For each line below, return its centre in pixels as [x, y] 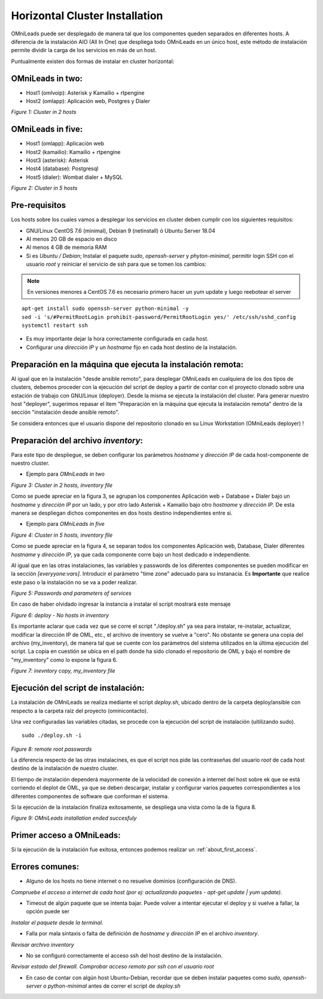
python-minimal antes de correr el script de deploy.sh [114, 986]
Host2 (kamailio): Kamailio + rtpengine [73, 152]
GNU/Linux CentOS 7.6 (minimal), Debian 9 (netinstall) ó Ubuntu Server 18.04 [121, 230]
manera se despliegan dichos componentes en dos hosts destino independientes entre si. [122, 513]
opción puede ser [48, 911]
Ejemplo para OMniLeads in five [65, 524]
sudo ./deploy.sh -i [52, 735]
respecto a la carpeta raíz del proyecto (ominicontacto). [80, 711]
